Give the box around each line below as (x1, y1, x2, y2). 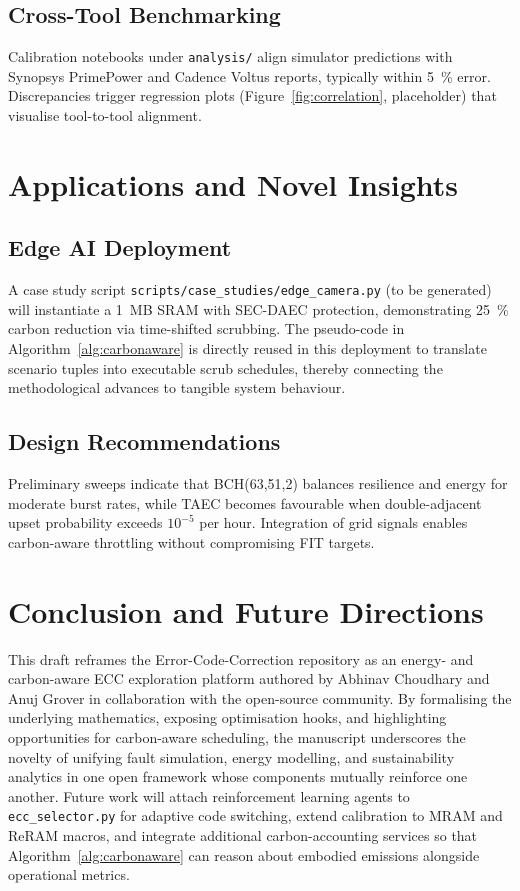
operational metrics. (8, 864, 130, 885)
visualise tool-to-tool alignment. (8, 105, 202, 126)
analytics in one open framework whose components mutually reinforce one (8, 766, 468, 787)
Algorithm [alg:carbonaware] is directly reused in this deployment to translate (8, 338, 487, 359)
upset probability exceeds (8, 512, 163, 533)
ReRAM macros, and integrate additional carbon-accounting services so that (8, 824, 478, 845)
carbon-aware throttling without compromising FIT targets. (8, 531, 375, 552)
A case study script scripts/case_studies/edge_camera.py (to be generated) (8, 279, 492, 300)
